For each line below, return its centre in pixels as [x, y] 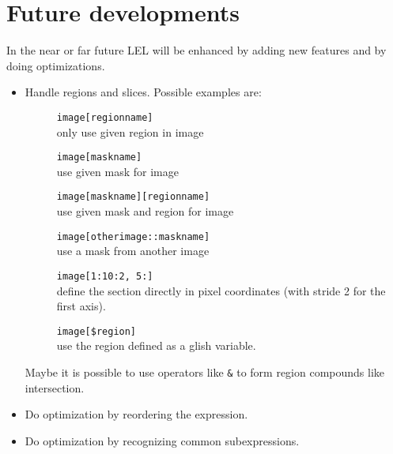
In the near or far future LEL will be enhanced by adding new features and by [196, 50]
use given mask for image [117, 171]
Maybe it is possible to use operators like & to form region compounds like [205, 372]
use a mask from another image [133, 251]
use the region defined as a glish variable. [156, 345]
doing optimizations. [56, 65]
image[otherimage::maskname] [133, 236]
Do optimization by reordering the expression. [136, 414]
